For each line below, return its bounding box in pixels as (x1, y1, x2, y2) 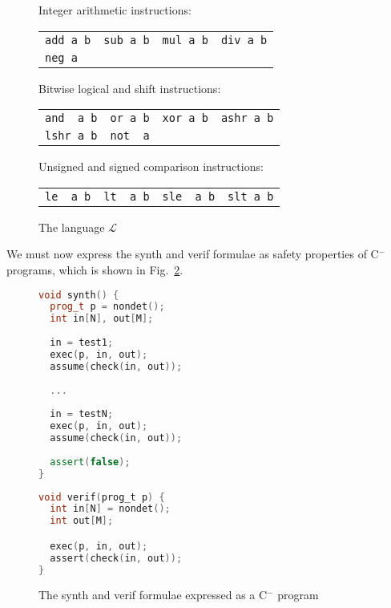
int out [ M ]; (50, 515, 114, 527)
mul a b (162, 33, 208, 47)
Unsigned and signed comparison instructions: (38, 158, 264, 175)
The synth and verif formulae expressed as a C (38, 586, 268, 603)
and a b (45, 111, 98, 125)
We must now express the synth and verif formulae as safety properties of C (6, 245, 379, 262)
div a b (220, 33, 268, 47)
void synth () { (38, 289, 119, 301)
